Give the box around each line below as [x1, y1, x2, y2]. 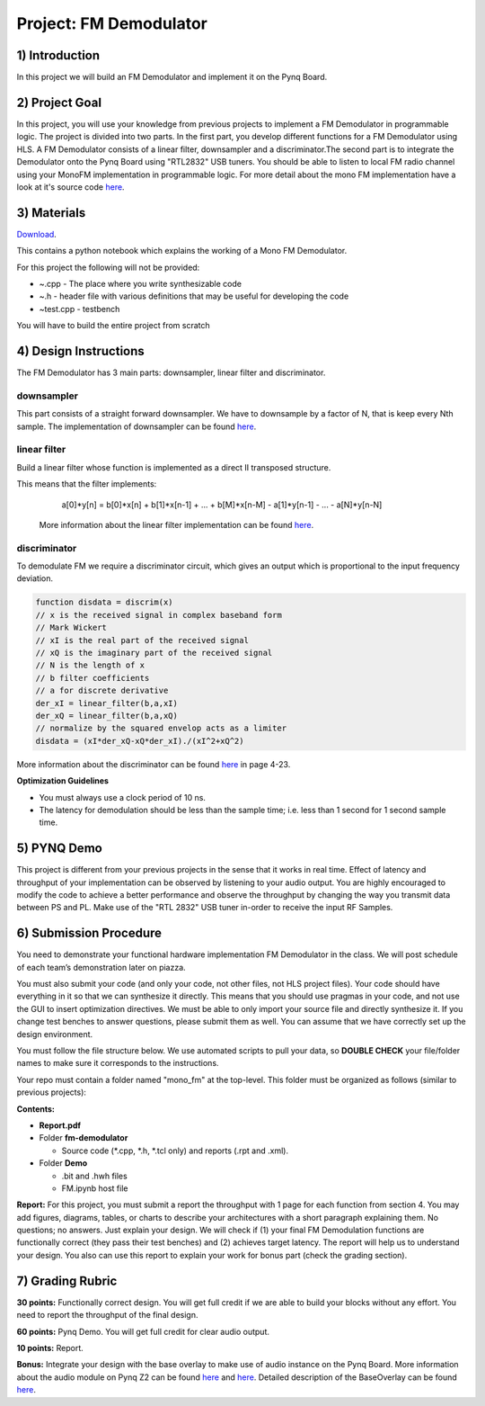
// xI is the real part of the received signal [35, 635, 249, 645]
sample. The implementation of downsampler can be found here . [16, 421, 257, 432]
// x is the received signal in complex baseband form [35, 610, 282, 620]
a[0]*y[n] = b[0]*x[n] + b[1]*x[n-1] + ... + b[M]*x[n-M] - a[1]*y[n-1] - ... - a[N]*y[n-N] [61, 499, 383, 510]
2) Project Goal [16, 94, 102, 110]
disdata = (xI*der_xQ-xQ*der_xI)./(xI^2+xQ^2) [35, 736, 244, 746]
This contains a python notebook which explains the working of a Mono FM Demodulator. [16, 246, 348, 256]
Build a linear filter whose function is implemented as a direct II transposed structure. [16, 461, 331, 472]
